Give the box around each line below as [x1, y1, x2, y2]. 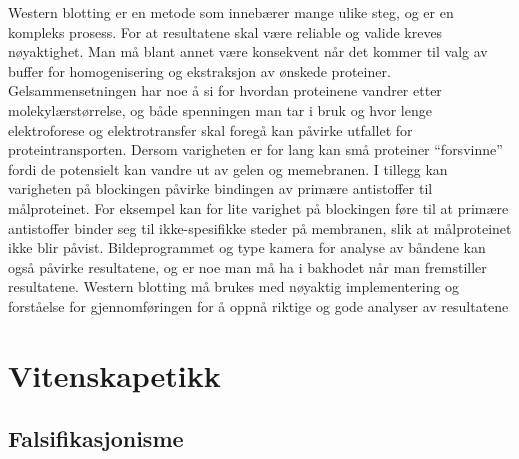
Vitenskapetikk [8, 354, 221, 395]
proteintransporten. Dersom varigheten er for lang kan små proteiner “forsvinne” [8, 139, 503, 160]
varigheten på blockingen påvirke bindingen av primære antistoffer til [8, 178, 433, 199]
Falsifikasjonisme [8, 423, 184, 454]
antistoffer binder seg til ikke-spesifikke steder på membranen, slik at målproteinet [8, 217, 512, 238]
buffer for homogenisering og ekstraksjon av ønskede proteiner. [8, 60, 391, 81]
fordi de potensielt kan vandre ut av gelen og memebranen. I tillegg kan [8, 158, 448, 179]
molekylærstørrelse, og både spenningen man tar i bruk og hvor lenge [8, 99, 432, 120]
